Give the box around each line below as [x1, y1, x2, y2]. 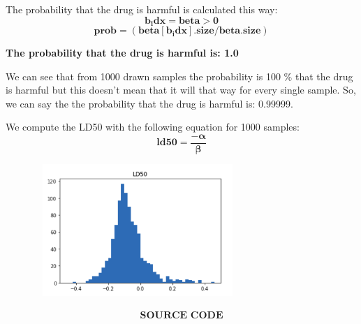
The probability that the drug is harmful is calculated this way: [6, 2, 278, 16]
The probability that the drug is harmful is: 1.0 [6, 45, 239, 60]
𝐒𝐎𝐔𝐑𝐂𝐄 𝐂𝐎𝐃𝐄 [140, 310, 223, 321]
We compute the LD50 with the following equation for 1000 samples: [6, 119, 300, 134]
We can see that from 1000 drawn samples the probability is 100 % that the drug [6, 68, 353, 83]
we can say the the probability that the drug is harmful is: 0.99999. [6, 96, 293, 110]
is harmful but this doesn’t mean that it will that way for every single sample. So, [6, 82, 356, 97]
